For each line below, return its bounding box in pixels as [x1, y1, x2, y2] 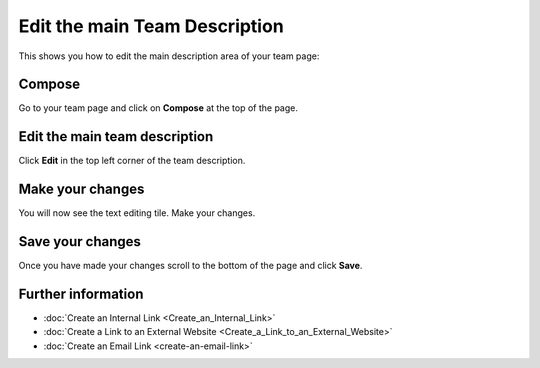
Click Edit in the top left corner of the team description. [18, 155, 246, 167]
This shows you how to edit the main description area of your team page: [18, 50, 320, 62]
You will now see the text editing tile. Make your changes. [18, 207, 256, 219]
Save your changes [18, 233, 142, 250]
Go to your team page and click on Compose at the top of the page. [18, 102, 299, 114]
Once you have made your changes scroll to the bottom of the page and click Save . [18, 260, 363, 272]
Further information [18, 285, 144, 302]
